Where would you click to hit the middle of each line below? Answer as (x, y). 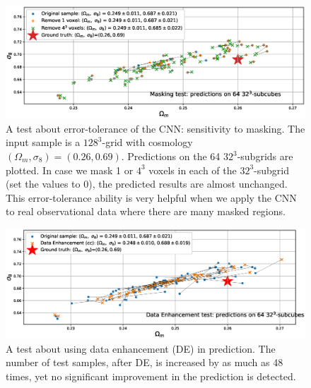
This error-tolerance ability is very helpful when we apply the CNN (151, 197)
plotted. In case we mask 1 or (70, 170)
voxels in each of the (193, 170)
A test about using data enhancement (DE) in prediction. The (141, 348)
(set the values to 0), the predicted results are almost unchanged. (147, 184)
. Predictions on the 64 (171, 156)
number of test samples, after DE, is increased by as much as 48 (145, 362)
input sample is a (43, 142)
